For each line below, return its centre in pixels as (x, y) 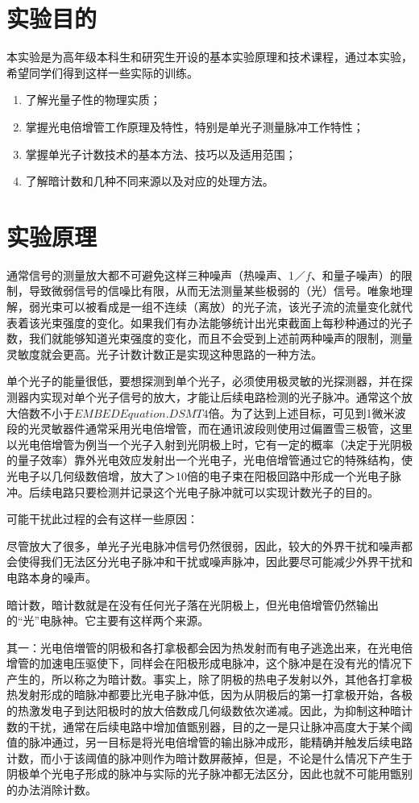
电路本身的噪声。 (52, 577)
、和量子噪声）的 (356, 275)
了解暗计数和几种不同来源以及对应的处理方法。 (149, 181)
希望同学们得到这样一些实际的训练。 (102, 72)
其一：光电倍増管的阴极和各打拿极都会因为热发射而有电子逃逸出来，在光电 (204, 647)
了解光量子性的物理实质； (93, 100)
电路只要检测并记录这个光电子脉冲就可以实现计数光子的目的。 (215, 491)
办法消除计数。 (57, 790)
